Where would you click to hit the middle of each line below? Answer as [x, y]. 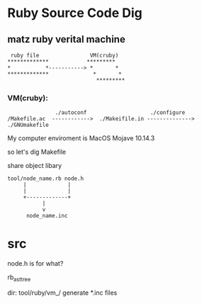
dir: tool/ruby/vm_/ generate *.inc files [62, 293]
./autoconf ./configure [120, 113]
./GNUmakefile [28, 125]
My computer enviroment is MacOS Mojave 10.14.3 [81, 138]
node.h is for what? [35, 264]
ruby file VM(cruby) [64, 55]
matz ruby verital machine [66, 39]
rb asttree [19, 278]
